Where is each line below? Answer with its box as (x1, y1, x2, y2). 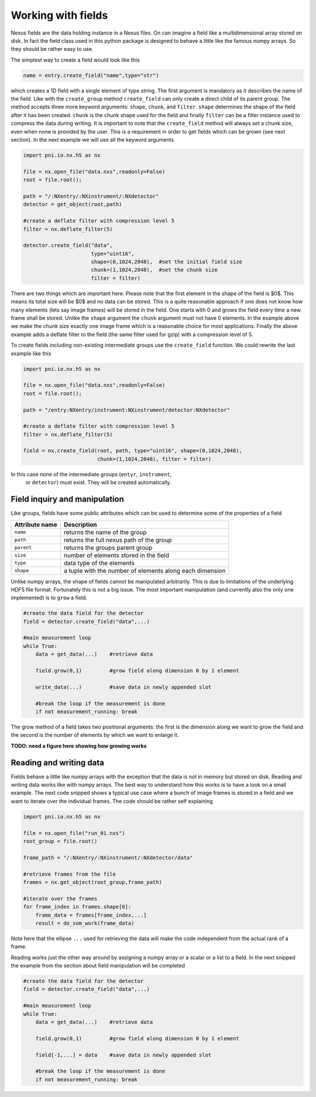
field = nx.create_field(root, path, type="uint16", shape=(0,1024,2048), (23, 447, 243, 454)
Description (63, 520, 98, 528)
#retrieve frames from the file (23, 870, 116, 877)
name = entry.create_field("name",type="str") (23, 72, 159, 78)
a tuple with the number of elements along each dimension (63, 566, 226, 575)
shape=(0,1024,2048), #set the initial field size (91, 258, 243, 265)
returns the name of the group (63, 528, 147, 536)
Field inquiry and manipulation (11, 494, 124, 504)
